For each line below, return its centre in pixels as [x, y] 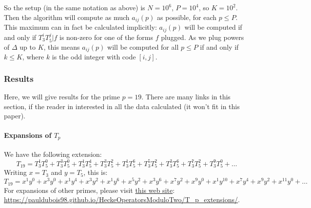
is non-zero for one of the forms [106, 37]
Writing [15, 172]
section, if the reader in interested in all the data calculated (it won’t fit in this [122, 106]
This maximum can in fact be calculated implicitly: [80, 27]
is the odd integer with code [94, 57]
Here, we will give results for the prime [62, 97]
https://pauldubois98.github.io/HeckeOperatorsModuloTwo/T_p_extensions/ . [122, 199]
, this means [62, 47]
